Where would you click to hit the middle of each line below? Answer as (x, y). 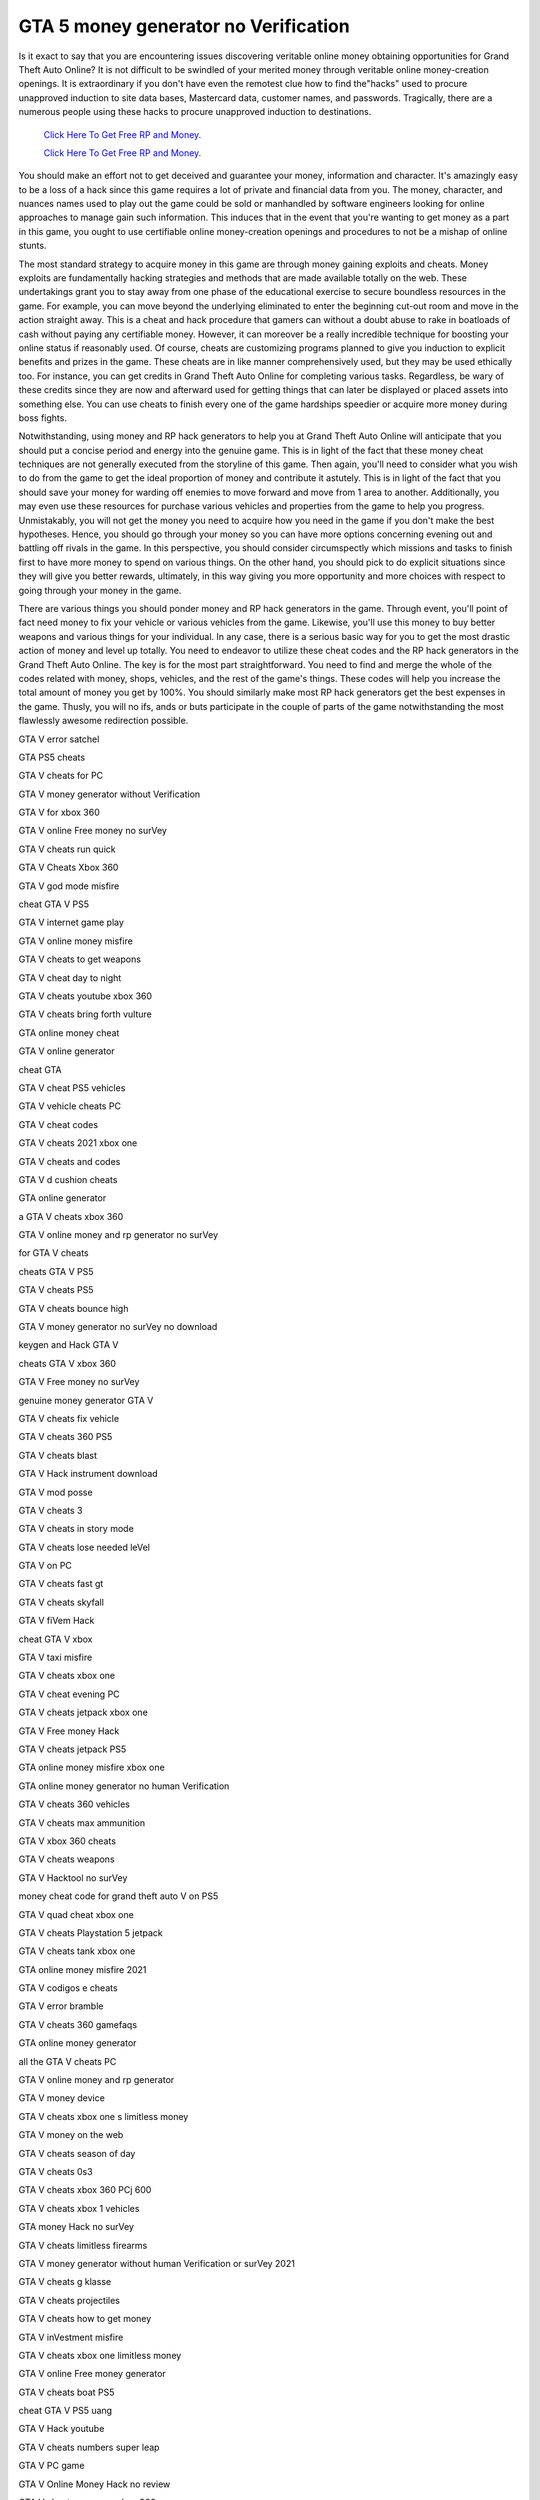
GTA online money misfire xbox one (91, 1767)
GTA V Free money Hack (69, 1731)
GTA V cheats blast (58, 1455)
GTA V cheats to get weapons (80, 959)
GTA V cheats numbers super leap (89, 2447)
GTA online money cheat (69, 1032)
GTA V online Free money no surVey (92, 831)
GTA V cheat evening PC (69, 1694)
